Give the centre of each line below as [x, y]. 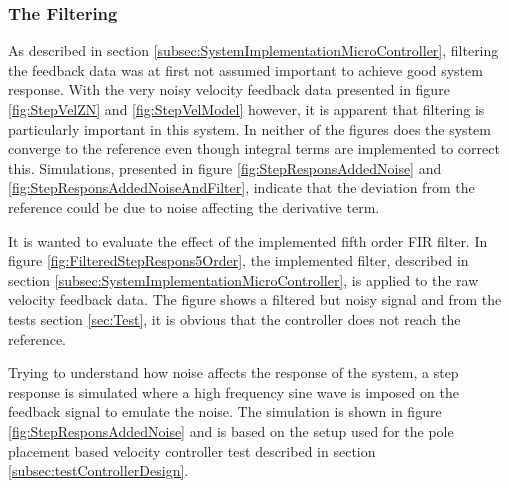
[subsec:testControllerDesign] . [98, 470]
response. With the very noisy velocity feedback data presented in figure [229, 89]
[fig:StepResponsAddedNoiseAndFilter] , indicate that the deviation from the [241, 187]
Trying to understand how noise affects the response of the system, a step [233, 372]
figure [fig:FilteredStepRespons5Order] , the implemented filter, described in [238, 260]
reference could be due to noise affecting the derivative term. [194, 206]
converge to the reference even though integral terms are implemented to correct [254, 148]
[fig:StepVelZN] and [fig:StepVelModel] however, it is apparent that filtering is [246, 109]
